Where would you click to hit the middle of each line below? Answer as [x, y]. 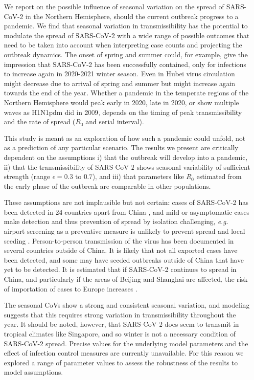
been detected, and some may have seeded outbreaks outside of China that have [124, 259]
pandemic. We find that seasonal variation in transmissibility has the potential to [126, 26]
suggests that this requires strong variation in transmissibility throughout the [120, 314]
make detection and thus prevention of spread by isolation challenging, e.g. [116, 221]
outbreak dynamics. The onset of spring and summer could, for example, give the [126, 54]
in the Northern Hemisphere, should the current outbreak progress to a [132, 16]
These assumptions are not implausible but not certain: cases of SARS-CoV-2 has [126, 202]
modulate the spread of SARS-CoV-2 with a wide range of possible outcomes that [127, 35]
